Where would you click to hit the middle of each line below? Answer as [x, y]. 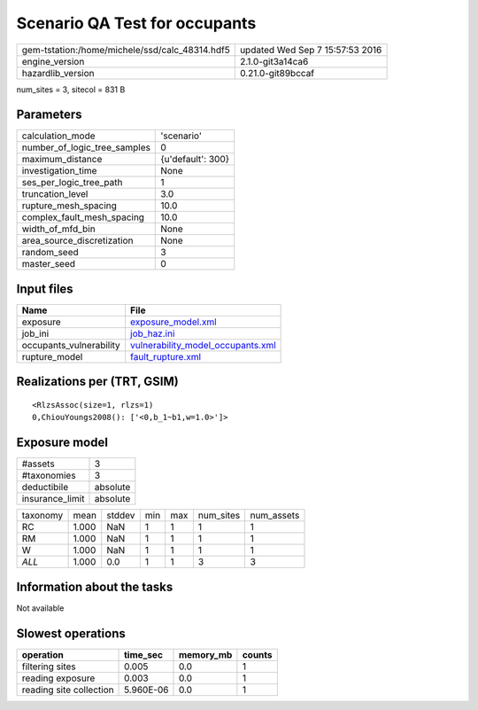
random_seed [50, 253]
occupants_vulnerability [71, 345]
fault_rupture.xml [166, 356]
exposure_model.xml [173, 322]
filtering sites [49, 667]
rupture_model [52, 356]
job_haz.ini [152, 333]
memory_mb [205, 654]
